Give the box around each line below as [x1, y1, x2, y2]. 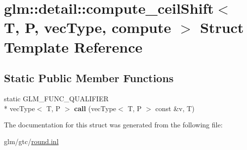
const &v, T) [155, 103, 195, 113]
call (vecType [74, 103, 117, 113]
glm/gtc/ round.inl [4, 136, 59, 146]
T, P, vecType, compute [4, 17, 171, 37]
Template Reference [4, 36, 143, 57]
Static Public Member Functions [4, 70, 174, 86]
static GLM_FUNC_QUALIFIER [4, 93, 109, 103]
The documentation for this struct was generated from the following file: [4, 120, 223, 130]
